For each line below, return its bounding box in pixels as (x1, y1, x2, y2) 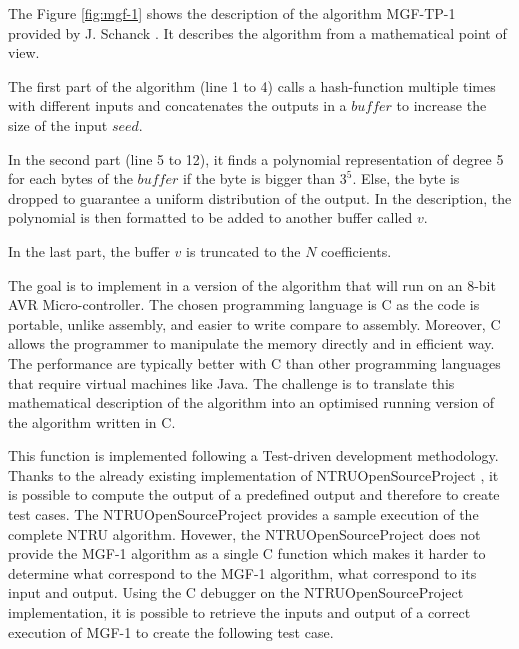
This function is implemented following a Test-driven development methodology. (8, 445, 499, 466)
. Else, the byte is (352, 168, 460, 189)
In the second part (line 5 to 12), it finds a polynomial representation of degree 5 (8, 148, 504, 169)
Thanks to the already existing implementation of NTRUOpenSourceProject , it (8, 464, 499, 485)
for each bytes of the (8, 168, 133, 189)
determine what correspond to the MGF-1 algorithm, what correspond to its (8, 562, 477, 583)
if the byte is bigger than (182, 168, 336, 189)
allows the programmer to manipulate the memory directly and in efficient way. (8, 333, 495, 354)
